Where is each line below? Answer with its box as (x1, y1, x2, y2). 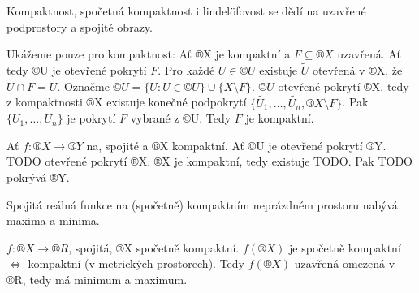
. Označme (57, 77, 110, 94)
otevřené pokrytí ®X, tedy (278, 77, 409, 94)
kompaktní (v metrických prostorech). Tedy (28, 255, 244, 272)
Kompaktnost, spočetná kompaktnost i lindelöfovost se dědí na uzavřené (6, 2, 366, 19)
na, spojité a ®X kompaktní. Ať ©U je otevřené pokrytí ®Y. (86, 136, 387, 153)
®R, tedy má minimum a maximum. (6, 270, 188, 287)
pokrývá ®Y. (6, 169, 70, 185)
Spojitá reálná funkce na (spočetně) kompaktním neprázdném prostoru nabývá (6, 196, 398, 213)
